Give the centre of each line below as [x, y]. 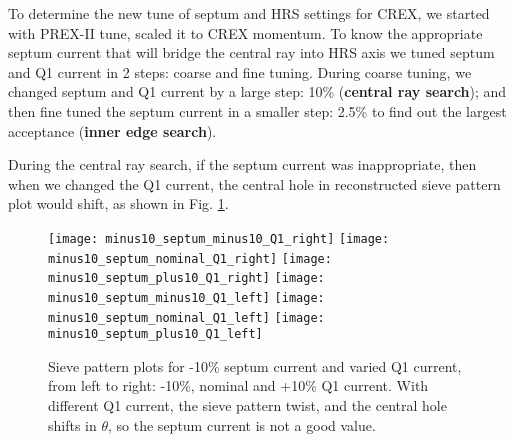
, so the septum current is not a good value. [242, 424]
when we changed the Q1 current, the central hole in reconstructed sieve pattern [254, 183]
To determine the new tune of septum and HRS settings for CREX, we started [249, 13]
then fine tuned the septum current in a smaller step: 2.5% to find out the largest [257, 110]
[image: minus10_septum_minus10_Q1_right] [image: [219, 238]
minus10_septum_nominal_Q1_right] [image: [190, 258]
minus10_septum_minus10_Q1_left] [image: [186, 297]
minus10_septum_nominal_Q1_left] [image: [186, 317]
